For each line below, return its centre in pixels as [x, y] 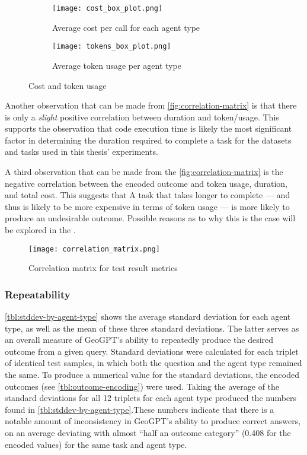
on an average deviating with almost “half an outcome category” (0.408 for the [148, 433]
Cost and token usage [68, 85]
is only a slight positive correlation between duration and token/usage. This [142, 117]
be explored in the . [40, 230]
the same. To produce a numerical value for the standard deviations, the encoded [152, 375]
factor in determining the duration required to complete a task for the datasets [148, 140]
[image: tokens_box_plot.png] [112, 47]
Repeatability [38, 294]
